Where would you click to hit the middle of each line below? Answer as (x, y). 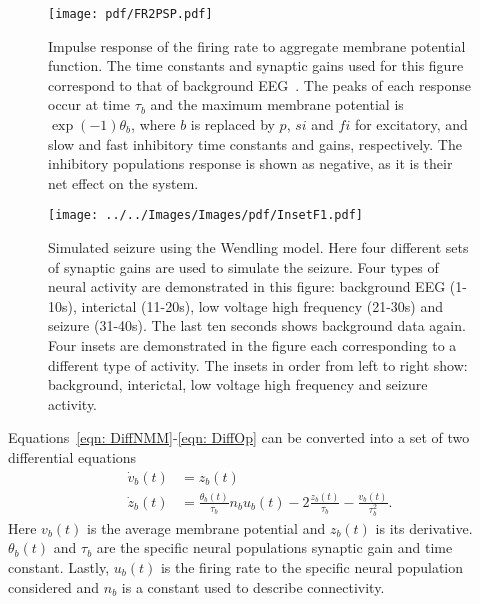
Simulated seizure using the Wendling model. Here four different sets (258, 247)
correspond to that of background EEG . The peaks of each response (259, 84)
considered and (54, 586)
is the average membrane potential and (206, 527)
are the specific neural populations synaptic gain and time (274, 547)
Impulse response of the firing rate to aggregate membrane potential (257, 45)
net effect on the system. (123, 182)
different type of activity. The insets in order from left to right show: (258, 364)
